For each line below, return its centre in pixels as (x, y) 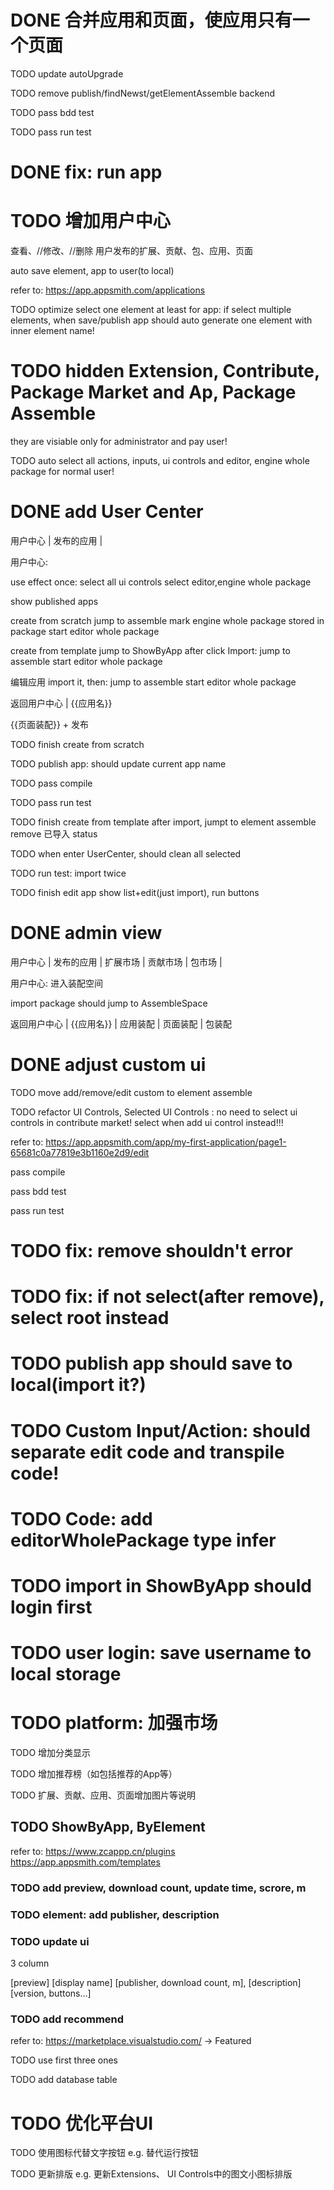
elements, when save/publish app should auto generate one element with (161, 320)
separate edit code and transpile (147, 1452)
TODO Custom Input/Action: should (160, 1430)
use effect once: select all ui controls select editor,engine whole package (161, 582)
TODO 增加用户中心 (90, 221)
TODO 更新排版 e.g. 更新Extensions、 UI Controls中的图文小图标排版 (151, 2174)
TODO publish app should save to (151, 1363)
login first (51, 1607)
